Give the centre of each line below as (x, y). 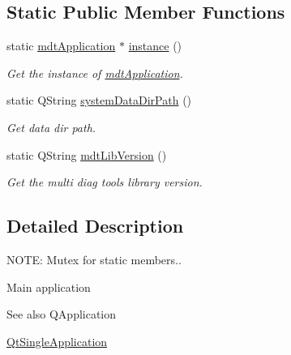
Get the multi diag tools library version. (105, 182)
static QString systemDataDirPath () (99, 100)
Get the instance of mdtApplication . (95, 73)
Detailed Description (95, 226)
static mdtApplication (61, 46)
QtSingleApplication (57, 341)
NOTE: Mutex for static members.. (94, 259)
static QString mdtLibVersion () (87, 154)
